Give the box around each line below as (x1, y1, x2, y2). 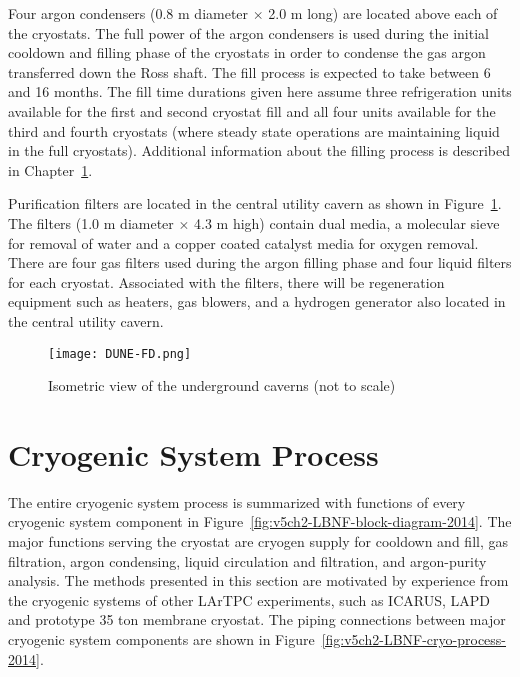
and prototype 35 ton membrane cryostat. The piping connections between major (8, 609, 506, 630)
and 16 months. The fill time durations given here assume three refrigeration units (8, 81, 512, 102)
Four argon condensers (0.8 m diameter (8, 3, 249, 23)
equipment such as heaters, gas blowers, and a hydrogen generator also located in (8, 291, 506, 312)
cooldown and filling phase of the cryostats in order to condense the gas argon (8, 42, 486, 63)
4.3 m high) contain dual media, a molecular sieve (194, 212, 500, 233)
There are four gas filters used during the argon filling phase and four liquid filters (8, 252, 512, 273)
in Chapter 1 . (8, 159, 93, 180)
